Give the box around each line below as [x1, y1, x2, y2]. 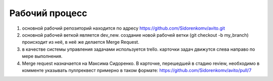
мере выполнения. [22, 53, 63, 59]
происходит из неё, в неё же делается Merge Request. [22, 39, 140, 45]
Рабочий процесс [9, 8, 87, 19]
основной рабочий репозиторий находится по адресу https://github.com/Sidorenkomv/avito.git [22, 25, 225, 31]
